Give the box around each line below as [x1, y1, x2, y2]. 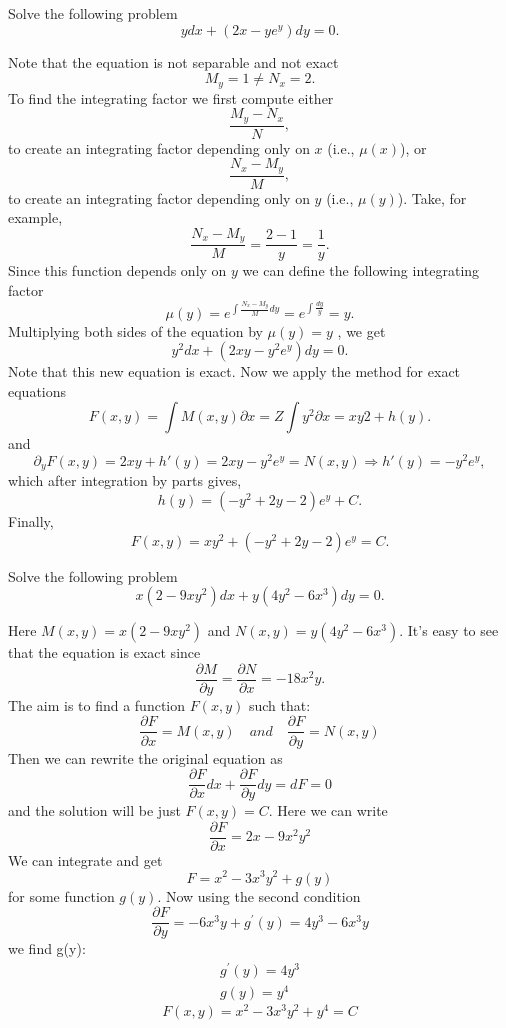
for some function [8, 885, 115, 906]
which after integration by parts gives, [8, 470, 242, 491]
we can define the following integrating [242, 260, 480, 281]
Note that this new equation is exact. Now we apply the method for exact [8, 361, 461, 382]
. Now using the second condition [157, 885, 361, 906]
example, [8, 207, 63, 228]
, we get [337, 320, 386, 341]
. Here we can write [268, 800, 388, 821]
